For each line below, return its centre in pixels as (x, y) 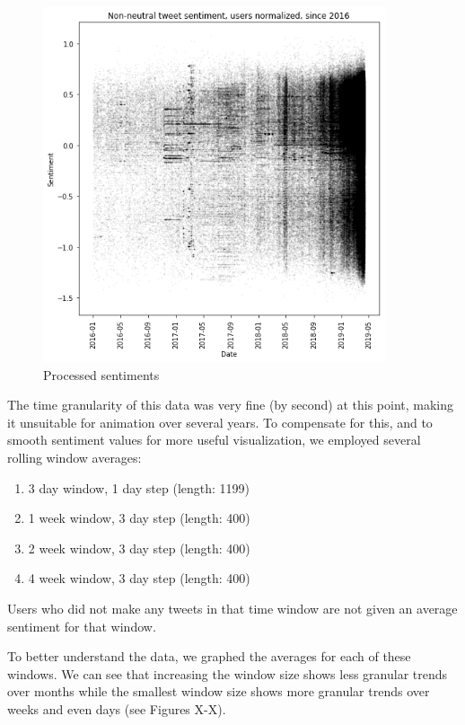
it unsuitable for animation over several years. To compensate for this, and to (220, 422)
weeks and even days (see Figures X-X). (117, 708)
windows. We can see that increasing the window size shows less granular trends (228, 673)
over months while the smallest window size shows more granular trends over (219, 691)
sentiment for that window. (82, 626)
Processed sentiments (101, 374)
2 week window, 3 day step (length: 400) (139, 548)
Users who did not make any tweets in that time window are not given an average (232, 609)
